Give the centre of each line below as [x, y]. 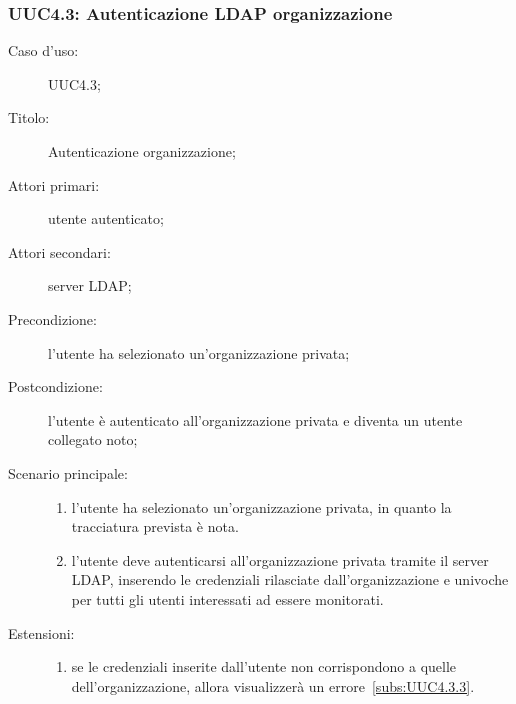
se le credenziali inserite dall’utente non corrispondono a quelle [264, 666]
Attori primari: [54, 184]
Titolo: [29, 117]
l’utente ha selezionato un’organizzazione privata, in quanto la [261, 506]
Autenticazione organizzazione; [142, 151]
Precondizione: [52, 318]
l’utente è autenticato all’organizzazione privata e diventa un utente [255, 419]
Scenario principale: [68, 472]
